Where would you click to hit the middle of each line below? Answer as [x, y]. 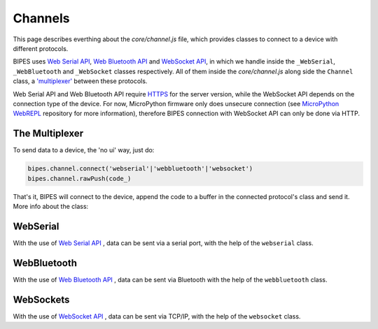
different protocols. [41, 48]
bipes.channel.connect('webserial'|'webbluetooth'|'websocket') [140, 169]
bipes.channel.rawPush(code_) [79, 178]
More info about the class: [51, 206]
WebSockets [41, 299]
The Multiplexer [48, 134]
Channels [41, 18]
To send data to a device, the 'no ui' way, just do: [84, 150]
